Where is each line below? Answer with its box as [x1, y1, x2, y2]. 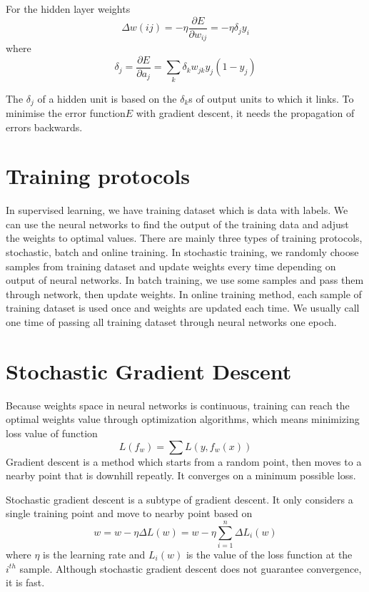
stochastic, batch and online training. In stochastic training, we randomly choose [6, 245, 359, 260]
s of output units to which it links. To [188, 91, 354, 106]
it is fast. [6, 575, 45, 590]
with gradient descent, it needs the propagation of [136, 105, 355, 120]
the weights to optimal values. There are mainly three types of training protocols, [6, 230, 363, 245]
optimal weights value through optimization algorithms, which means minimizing [6, 412, 360, 427]
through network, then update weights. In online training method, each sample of [6, 286, 362, 301]
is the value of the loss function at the [186, 547, 353, 562]
